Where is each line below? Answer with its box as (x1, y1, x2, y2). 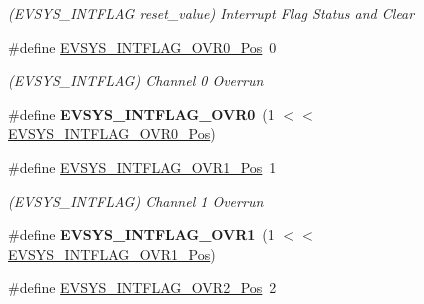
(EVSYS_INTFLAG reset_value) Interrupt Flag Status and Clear (8, 3, 415, 23)
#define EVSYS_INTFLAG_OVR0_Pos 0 (8, 36, 277, 57)
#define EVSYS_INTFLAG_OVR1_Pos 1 (8, 156, 277, 177)
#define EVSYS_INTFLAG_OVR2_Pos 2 (8, 277, 277, 298)
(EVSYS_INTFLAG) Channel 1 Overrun (8, 190, 264, 211)
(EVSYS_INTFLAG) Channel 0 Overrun (8, 70, 264, 91)
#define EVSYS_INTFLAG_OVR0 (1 (8, 103, 275, 124)
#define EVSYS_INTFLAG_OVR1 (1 (8, 224, 275, 245)
